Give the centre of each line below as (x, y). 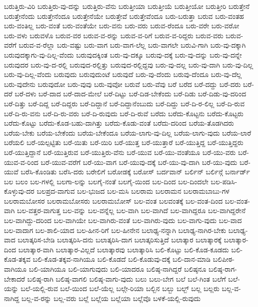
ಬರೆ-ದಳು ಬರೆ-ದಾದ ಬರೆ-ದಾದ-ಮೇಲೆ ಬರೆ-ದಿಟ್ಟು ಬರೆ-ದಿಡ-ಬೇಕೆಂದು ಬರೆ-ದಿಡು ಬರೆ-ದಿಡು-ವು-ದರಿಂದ (130, 94)
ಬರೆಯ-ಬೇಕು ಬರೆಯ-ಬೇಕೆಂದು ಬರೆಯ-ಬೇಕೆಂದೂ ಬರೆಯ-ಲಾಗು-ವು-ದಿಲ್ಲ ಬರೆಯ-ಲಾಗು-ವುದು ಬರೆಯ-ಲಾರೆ (128, 132)
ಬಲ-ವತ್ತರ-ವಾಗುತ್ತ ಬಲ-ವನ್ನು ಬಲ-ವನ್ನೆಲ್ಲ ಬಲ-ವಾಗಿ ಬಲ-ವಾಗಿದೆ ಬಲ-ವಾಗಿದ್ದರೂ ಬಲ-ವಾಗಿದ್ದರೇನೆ (131, 210)
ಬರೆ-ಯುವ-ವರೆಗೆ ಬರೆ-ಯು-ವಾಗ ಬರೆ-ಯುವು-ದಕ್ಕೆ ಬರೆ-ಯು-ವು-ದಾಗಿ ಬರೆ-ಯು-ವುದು (139, 162)
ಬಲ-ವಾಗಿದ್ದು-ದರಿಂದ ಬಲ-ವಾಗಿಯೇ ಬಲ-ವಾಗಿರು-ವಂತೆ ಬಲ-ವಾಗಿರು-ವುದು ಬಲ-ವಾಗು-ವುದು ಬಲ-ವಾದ (123, 220)
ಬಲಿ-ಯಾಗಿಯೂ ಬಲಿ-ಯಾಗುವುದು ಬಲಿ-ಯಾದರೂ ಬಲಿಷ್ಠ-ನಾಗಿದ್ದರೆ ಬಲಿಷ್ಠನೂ (118, 269)
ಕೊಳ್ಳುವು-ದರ (19, 191)
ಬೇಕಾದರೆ (15, 278)
